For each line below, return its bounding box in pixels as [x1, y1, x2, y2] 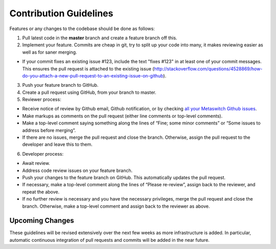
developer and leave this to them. [22, 141, 93, 147]
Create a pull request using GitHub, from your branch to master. [22, 89, 156, 95]
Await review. [22, 160, 51, 166]
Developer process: [22, 151, 64, 157]
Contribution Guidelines [9, 8, 113, 19]
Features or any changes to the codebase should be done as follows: [9, 26, 155, 32]
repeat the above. [22, 189, 60, 195]
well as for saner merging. [22, 49, 77, 55]
